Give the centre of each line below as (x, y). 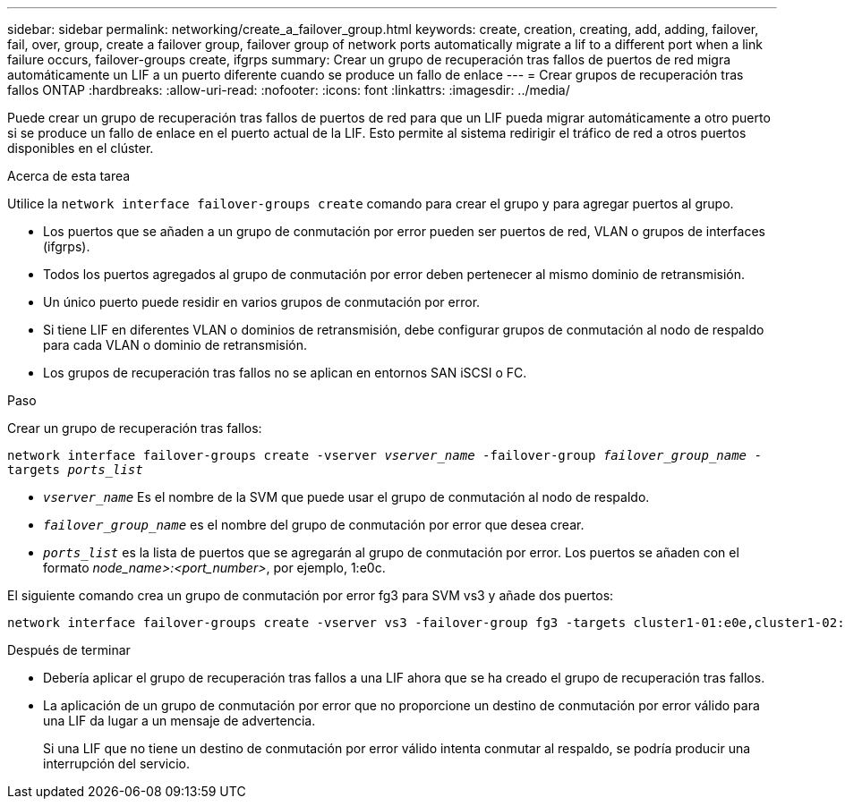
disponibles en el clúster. (81, 148)
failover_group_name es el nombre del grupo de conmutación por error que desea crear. (314, 525)
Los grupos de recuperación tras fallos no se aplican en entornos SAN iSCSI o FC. (285, 373)
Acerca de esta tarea (69, 176)
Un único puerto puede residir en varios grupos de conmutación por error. (262, 302)
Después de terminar (69, 650)
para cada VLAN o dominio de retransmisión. (175, 345)
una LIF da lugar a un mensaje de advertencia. (179, 721)
